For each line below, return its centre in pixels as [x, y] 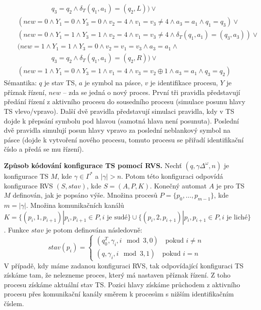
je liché [237, 217]
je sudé [117, 217]
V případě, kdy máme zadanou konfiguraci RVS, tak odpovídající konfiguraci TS [124, 265]
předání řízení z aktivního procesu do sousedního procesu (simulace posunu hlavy [125, 101]
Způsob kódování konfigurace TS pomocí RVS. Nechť [93, 165]
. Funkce [16, 229]
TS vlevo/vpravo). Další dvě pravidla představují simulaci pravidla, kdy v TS [119, 111]
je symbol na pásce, [114, 83]
